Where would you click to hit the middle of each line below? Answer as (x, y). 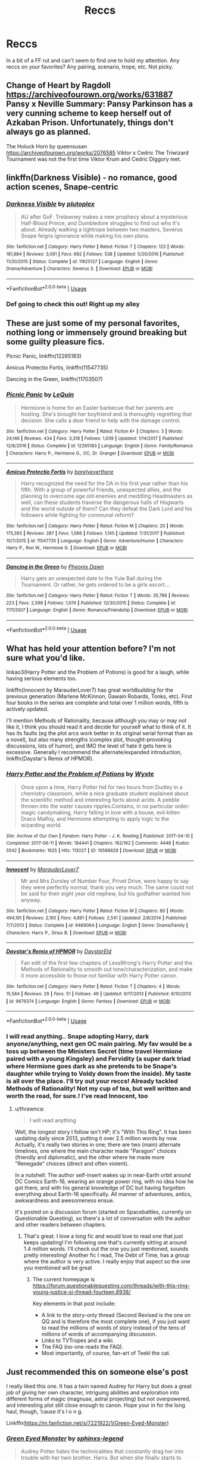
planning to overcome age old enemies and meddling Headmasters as (107, 496)
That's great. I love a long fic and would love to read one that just (103, 1236)
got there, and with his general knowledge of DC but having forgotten (100, 1188)
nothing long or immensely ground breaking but (97, 333)
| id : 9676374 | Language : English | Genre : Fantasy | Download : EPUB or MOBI (88, 1001)
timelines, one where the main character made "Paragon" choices (96, 1151)
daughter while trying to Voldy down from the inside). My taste (99, 1073)
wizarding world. (41, 825)
